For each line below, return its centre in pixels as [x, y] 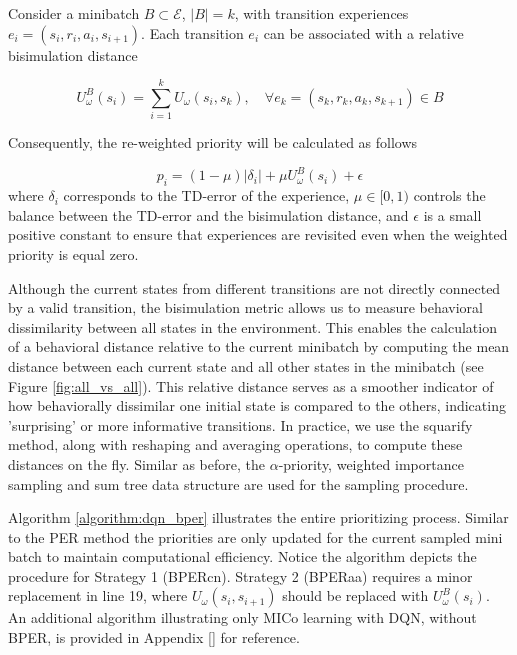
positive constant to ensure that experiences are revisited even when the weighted [258, 234]
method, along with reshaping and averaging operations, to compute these [235, 444]
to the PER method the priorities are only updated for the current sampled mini [255, 536]
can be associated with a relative [363, 32]
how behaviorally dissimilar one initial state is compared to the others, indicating [257, 405]
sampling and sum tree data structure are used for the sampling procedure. [238, 483]
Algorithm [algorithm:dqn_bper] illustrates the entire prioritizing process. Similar [258, 517]
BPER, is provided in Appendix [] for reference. [154, 637]
